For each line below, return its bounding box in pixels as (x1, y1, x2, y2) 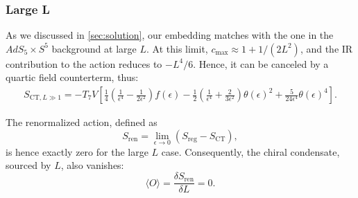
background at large (51, 41, 137, 55)
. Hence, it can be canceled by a (193, 56, 329, 71)
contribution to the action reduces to (6, 56, 162, 71)
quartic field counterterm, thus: (6, 70, 139, 84)
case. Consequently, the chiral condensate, (161, 144, 340, 159)
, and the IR (300, 41, 353, 55)
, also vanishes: (60, 158, 124, 172)
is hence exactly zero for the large (6, 144, 148, 159)
